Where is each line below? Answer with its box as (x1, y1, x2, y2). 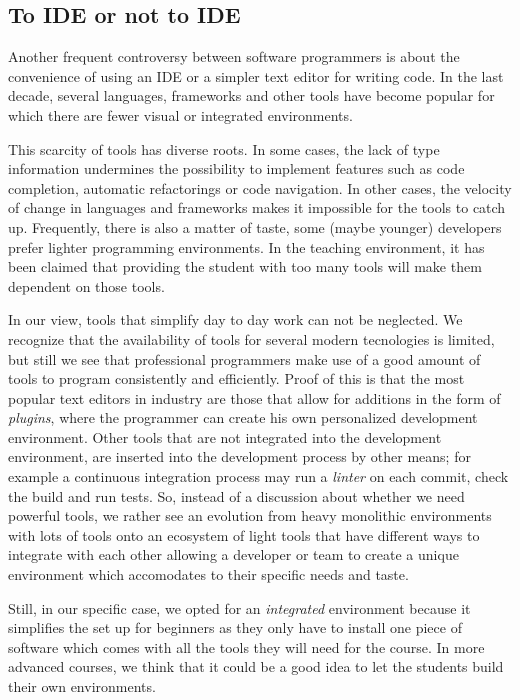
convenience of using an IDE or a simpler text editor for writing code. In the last (8, 65, 504, 86)
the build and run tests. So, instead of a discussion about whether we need (8, 485, 465, 506)
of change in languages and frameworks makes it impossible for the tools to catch (8, 197, 506, 218)
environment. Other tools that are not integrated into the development (8, 426, 442, 447)
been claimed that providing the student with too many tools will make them (8, 256, 482, 277)
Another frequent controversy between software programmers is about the (8, 46, 460, 67)
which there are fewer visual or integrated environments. (8, 104, 353, 125)
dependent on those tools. (8, 275, 165, 296)
